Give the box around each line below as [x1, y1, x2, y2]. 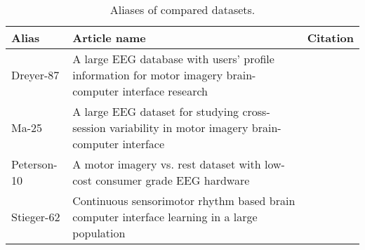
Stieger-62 [11, 209, 60, 225]
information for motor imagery [72, 67, 223, 83]
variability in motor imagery [109, 119, 248, 136]
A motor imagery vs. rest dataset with [72, 156, 261, 172]
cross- [242, 103, 270, 119]
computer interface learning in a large [72, 209, 258, 225]
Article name [72, 29, 146, 46]
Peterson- [11, 156, 58, 172]
